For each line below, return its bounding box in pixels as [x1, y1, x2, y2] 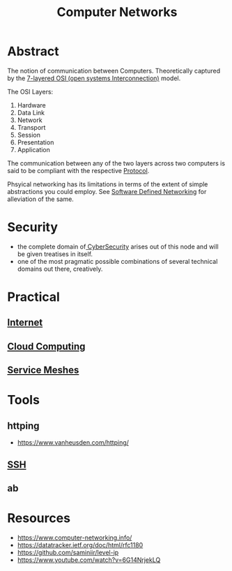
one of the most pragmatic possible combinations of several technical [17, 257, 218, 265]
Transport [17, 123, 46, 131]
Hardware [17, 101, 47, 109]
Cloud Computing [7, 340, 86, 353]
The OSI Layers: [7, 87, 54, 96]
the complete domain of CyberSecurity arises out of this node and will [17, 242, 219, 251]
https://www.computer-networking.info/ [17, 533, 132, 542]
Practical [7, 289, 61, 305]
